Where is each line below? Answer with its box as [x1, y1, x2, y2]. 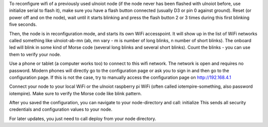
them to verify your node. [9, 51, 62, 57]
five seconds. [9, 21, 37, 27]
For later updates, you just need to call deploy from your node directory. [9, 116, 156, 122]
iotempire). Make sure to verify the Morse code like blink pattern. [9, 90, 142, 96]
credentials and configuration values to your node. [9, 107, 113, 113]
